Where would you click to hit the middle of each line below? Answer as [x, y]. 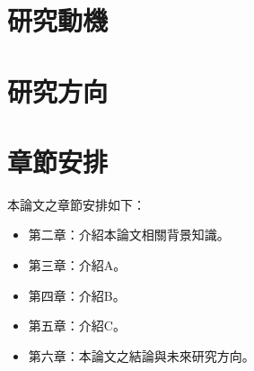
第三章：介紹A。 [77, 265]
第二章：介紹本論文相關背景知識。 [129, 235]
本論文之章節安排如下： [76, 204]
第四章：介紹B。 [77, 295]
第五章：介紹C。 [77, 326]
